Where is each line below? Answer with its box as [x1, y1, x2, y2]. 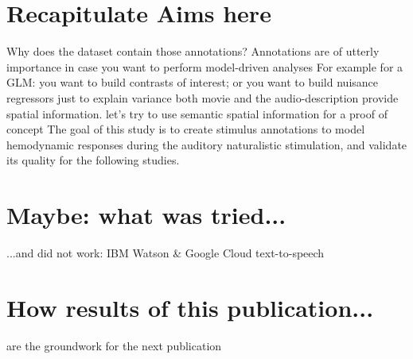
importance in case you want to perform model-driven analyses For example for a [6, 58, 403, 75]
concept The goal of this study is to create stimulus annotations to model [6, 121, 365, 137]
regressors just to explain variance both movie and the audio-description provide [6, 89, 399, 106]
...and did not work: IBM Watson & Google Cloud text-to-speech [6, 245, 325, 261]
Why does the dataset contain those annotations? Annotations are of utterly [6, 43, 380, 60]
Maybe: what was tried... [6, 199, 286, 231]
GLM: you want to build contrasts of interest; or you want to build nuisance [6, 74, 379, 91]
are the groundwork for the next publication [6, 337, 222, 353]
